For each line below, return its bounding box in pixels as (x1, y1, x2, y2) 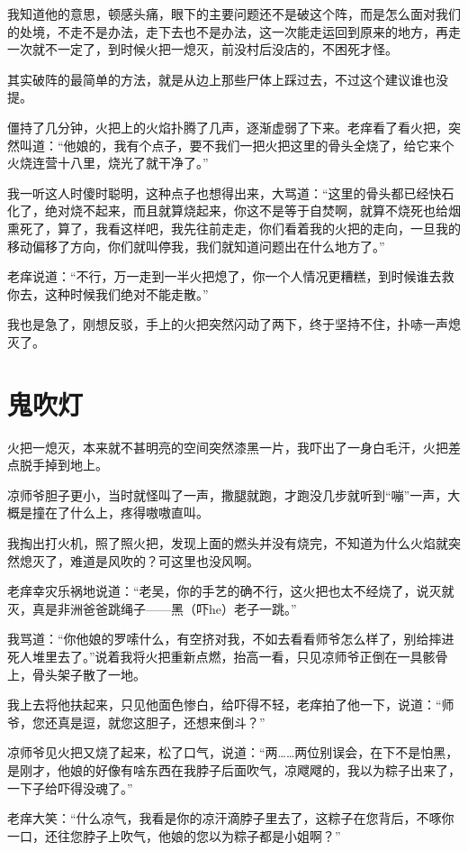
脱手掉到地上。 (19, 455, 108, 474)
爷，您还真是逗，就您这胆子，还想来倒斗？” (7, 712, 265, 731)
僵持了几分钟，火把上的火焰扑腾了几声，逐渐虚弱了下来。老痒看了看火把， (7, 117, 448, 136)
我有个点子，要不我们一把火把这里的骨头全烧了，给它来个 (113, 135, 454, 154)
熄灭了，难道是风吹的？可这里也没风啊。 (19, 551, 259, 570)
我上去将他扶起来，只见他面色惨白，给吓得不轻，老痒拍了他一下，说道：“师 (7, 695, 454, 714)
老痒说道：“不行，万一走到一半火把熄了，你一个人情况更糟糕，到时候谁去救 (7, 267, 454, 286)
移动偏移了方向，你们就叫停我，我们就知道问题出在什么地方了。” (7, 236, 385, 255)
